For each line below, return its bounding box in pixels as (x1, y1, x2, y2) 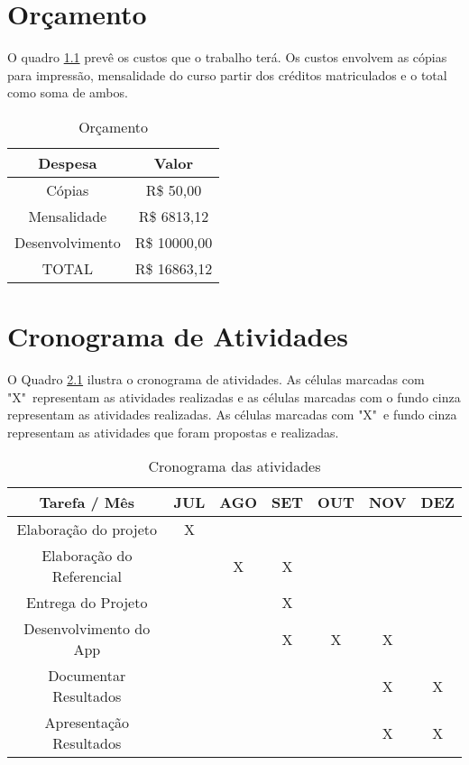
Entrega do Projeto (26, 592, 148, 613)
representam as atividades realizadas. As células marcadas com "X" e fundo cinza (7, 405, 457, 424)
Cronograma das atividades (148, 456, 321, 477)
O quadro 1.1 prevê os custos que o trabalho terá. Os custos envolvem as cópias (7, 48, 447, 67)
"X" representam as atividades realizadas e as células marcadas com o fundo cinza (7, 387, 461, 406)
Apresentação (44, 712, 129, 733)
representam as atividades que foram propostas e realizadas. (7, 422, 339, 441)
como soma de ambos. (7, 83, 128, 102)
